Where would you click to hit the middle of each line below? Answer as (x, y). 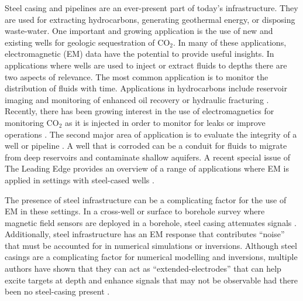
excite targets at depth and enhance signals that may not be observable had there (151, 280)
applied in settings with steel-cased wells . (80, 179)
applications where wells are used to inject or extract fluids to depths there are (146, 65)
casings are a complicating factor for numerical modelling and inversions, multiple (151, 257)
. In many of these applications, (230, 42)
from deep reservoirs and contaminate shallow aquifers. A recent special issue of (148, 157)
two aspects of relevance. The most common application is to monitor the (137, 76)
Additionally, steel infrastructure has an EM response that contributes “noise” (145, 234)
